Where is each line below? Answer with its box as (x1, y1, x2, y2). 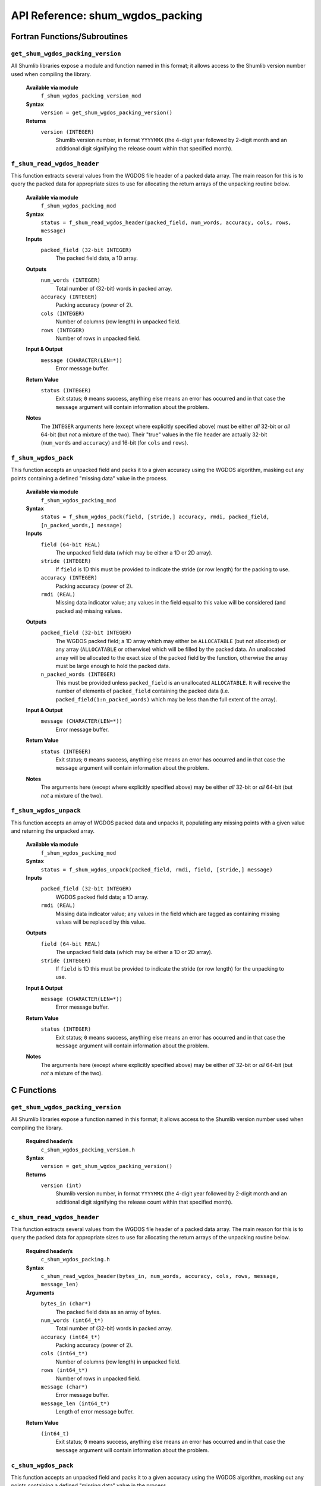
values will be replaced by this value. (55, 918, 146, 925)
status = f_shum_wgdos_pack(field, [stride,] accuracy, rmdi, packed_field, (40, 514, 270, 520)
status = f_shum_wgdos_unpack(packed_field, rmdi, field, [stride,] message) (40, 866, 273, 873)
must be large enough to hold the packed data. (55, 663, 171, 670)
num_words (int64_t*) (40, 1317, 104, 1324)
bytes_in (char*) (40, 1301, 92, 1307)
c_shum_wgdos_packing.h (40, 1256, 110, 1263)
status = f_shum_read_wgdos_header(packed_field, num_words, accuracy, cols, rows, (40, 219, 292, 226)
